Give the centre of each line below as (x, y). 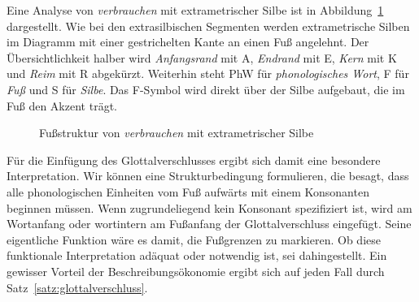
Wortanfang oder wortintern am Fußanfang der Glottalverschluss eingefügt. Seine (209, 224)
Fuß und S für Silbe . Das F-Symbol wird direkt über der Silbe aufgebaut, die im (206, 89)
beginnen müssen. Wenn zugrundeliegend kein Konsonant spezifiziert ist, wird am (209, 207)
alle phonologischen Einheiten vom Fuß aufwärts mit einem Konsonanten (188, 191)
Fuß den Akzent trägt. (62, 105)
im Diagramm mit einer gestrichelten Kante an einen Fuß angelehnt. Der (188, 42)
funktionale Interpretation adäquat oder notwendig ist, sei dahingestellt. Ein (197, 255)
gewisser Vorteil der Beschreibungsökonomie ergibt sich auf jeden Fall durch (196, 271)
